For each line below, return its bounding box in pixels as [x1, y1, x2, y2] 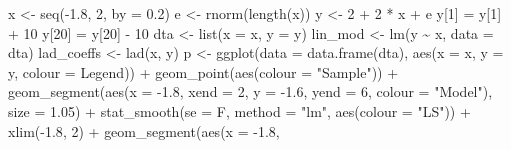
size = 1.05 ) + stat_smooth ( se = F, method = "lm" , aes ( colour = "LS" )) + [8, 100, 471, 121]
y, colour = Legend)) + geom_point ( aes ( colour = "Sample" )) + [8, 61, 399, 82]
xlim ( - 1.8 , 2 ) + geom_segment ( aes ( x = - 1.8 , [8, 120, 280, 141]
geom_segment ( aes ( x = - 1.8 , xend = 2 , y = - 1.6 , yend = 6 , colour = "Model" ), [8, 81, 493, 102]
